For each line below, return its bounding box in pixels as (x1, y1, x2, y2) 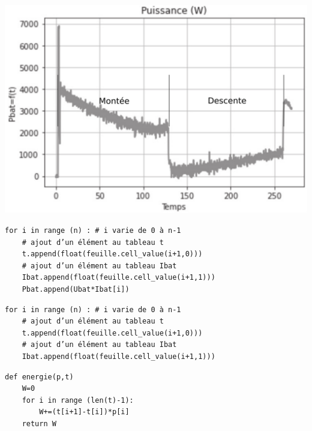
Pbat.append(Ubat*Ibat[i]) (22, 285, 130, 294)
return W (22, 419, 56, 428)
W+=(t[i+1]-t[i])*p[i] (39, 408, 130, 417)
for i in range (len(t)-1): (22, 396, 134, 405)
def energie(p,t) (5, 372, 74, 381)
